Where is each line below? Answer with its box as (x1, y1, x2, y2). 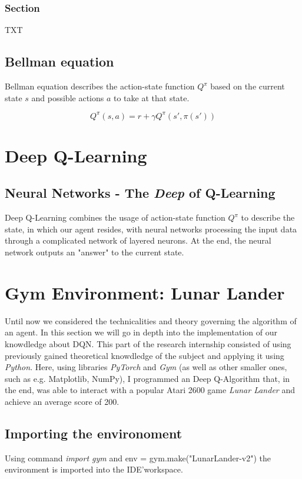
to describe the (241, 211, 295, 224)
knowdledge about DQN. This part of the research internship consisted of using (5, 337, 291, 350)
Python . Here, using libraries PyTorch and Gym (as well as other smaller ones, (5, 361, 287, 373)
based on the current (210, 80, 285, 92)
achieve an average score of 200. (5, 395, 120, 407)
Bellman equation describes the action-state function (5, 80, 195, 92)
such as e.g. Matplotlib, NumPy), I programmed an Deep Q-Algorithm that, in (5, 372, 290, 384)
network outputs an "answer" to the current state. (5, 246, 184, 258)
